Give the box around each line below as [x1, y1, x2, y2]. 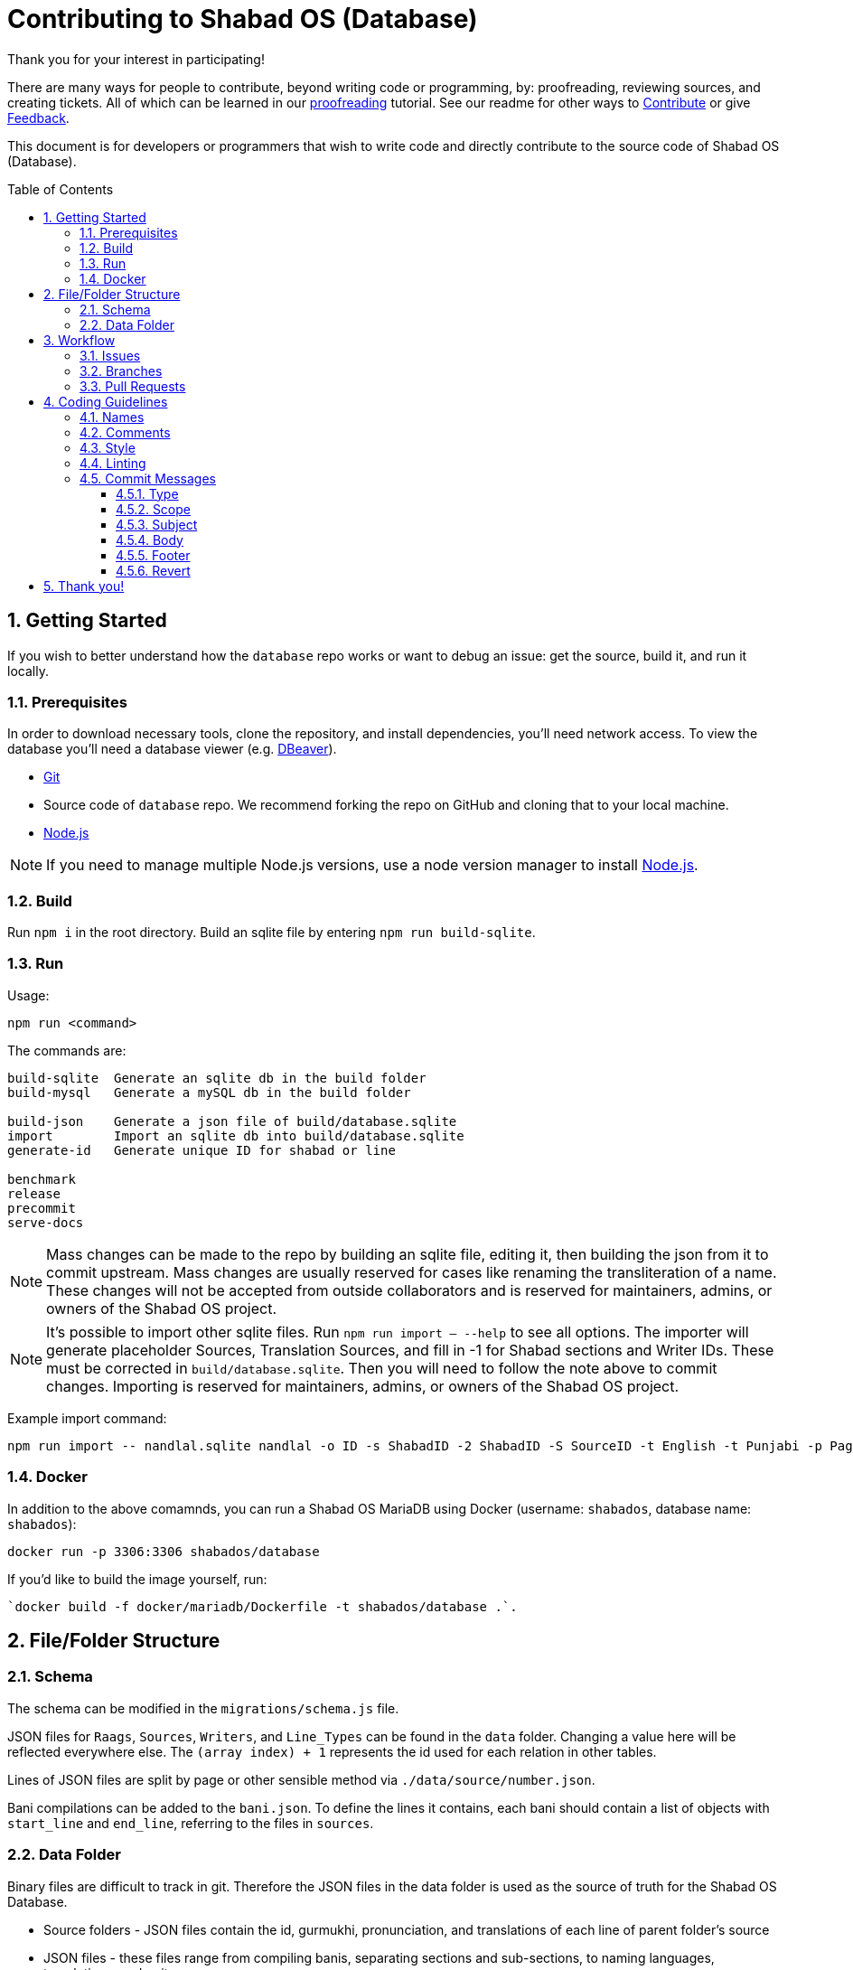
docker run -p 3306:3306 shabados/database [7, 1543, 320, 1559]
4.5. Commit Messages [80, 470, 216, 486]
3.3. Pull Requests [80, 378, 186, 394]
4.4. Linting [80, 455, 146, 471]
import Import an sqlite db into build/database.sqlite [7, 1128, 464, 1143]
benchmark [7, 1171, 76, 1187]
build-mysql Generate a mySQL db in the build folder [7, 1084, 411, 1100]
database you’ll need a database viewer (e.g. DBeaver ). [7, 741, 337, 757]
